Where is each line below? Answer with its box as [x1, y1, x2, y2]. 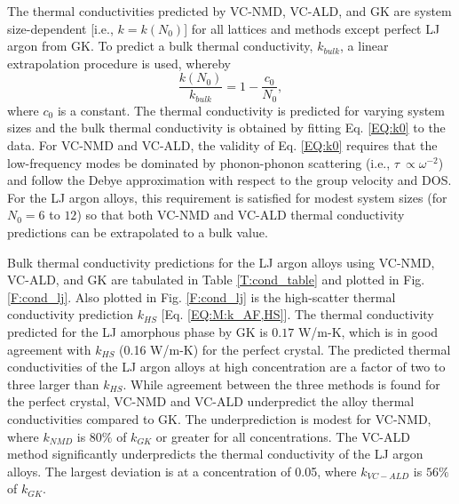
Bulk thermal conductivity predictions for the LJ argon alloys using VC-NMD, [7, 252, 435, 271]
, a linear [340, 36, 389, 55]
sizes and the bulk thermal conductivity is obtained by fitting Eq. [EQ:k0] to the [7, 118, 446, 137]
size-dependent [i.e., [7, 19, 114, 37]
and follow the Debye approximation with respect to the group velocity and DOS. [7, 171, 452, 189]
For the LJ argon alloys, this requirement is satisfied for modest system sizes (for [7, 188, 447, 206]
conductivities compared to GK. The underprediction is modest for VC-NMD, [7, 409, 431, 428]
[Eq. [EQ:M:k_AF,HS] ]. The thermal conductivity [161, 305, 434, 324]
